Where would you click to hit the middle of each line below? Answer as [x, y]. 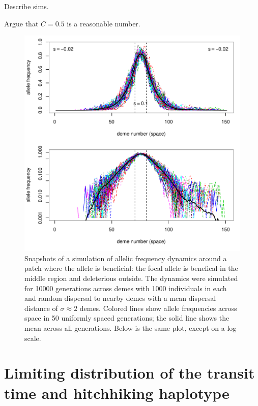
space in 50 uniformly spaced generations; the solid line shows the [127, 318]
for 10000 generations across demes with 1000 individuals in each [126, 288]
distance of [41, 308]
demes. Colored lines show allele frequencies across [158, 308]
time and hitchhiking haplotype [117, 393]
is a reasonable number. [104, 23]
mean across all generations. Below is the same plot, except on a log [131, 327]
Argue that [21, 23]
